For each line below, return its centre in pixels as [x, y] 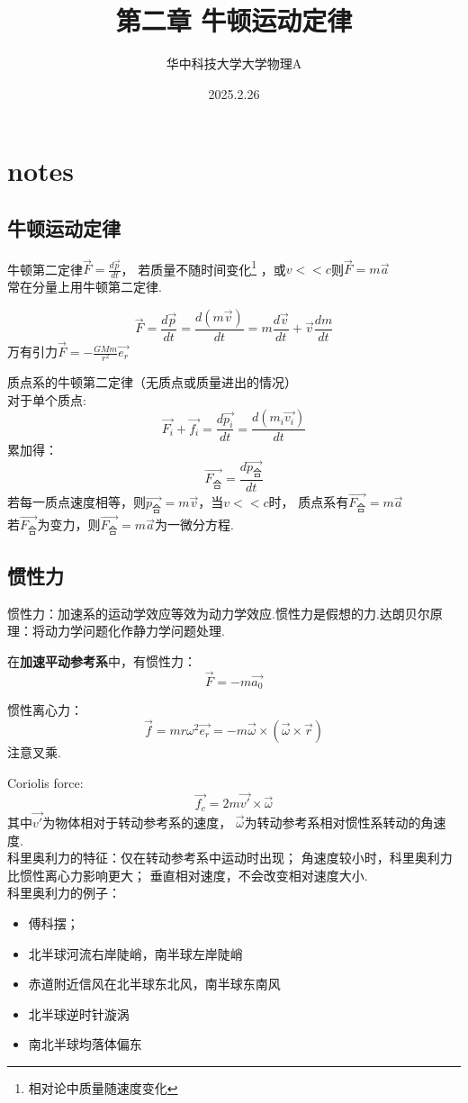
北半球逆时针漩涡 [79, 1013]
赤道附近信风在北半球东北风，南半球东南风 [154, 984]
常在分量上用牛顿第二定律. [85, 287]
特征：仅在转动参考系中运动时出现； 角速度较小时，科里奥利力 [267, 858]
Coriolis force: [45, 782]
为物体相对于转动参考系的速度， [137, 822]
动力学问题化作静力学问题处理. [135, 631]
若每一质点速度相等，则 [76, 502]
